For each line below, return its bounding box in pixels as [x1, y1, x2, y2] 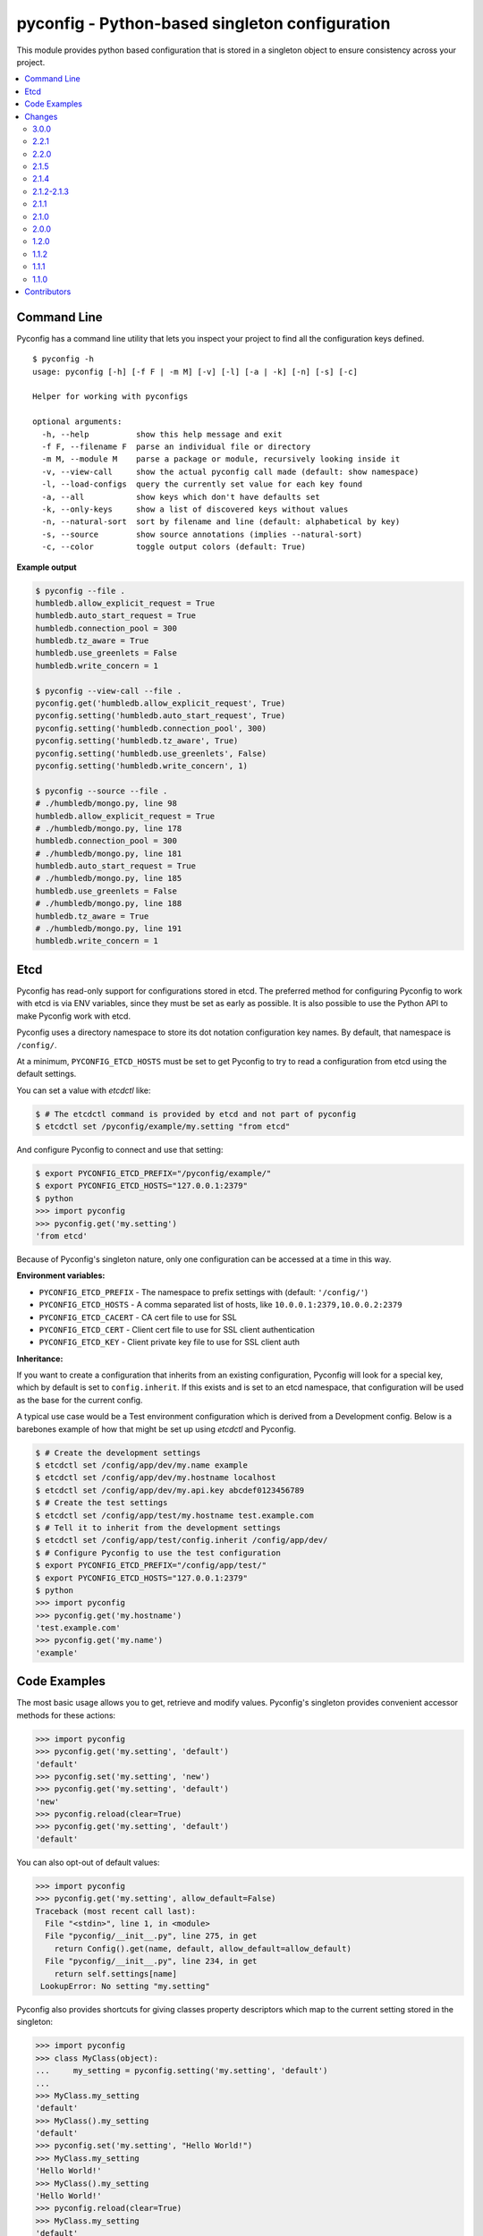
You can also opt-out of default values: [16, 1857, 160, 1868]
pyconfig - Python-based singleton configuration [16, 13, 391, 33]
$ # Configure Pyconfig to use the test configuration [35, 1547, 281, 1558]
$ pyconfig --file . [35, 586, 125, 596]
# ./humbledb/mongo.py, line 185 [35, 873, 182, 884]
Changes [24, 111, 58, 122]
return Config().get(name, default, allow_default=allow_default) [54, 1944, 352, 1953]
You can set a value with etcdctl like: [16, 1085, 151, 1096]
